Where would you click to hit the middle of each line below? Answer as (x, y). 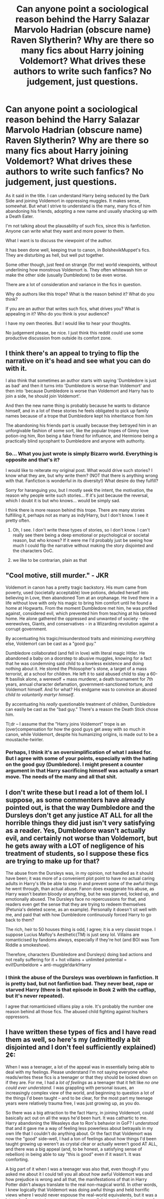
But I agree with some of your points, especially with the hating (82, 758)
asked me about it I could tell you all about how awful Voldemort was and (79, 1174)
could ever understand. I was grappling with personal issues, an (70, 1088)
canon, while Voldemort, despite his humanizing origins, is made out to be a (82, 734)
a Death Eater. (20, 216)
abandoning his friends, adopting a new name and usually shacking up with (82, 211)
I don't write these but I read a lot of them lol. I (76, 792)
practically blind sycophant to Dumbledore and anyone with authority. (75, 441)
